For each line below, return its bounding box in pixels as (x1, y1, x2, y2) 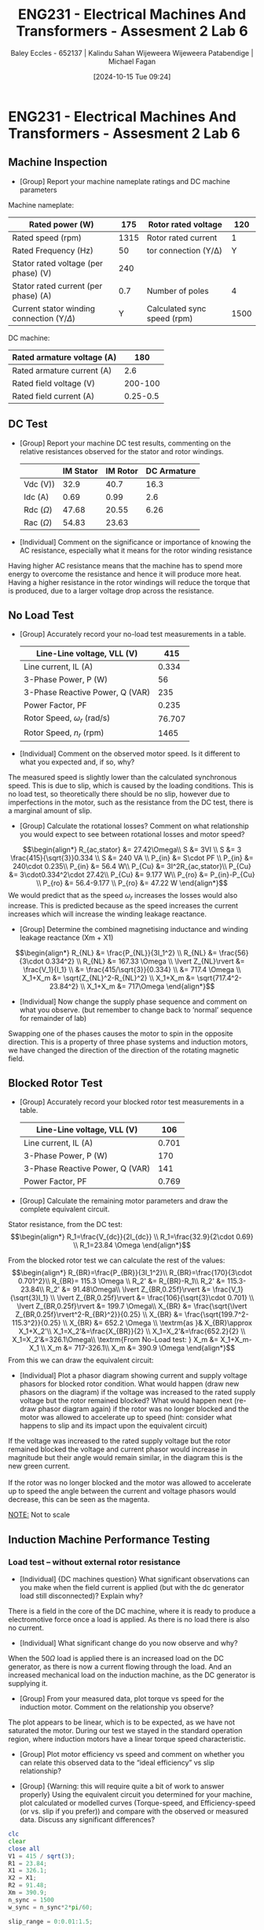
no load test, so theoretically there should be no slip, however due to (8, 789, 230, 798)
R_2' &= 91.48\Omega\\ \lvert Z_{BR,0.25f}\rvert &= (46, 1285, 211, 1294)
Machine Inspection (8, 156, 108, 169)
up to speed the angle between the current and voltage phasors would (8, 1486, 236, 1496)
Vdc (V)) (23, 479, 56, 490)
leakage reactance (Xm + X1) (19, 933, 114, 942)
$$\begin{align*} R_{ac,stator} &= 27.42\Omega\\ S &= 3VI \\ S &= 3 (22, 845, 242, 854)
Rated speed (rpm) (12, 232, 82, 243)
